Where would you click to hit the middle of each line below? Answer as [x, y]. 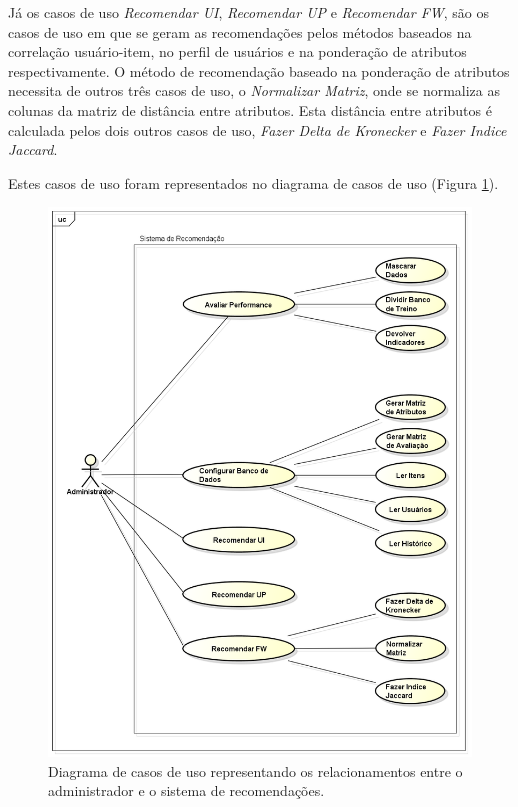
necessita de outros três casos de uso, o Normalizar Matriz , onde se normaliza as [254, 90]
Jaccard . [33, 149]
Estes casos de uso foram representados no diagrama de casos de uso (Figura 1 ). [253, 182]
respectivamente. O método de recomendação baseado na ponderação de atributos [259, 70]
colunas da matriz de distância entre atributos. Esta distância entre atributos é [250, 109]
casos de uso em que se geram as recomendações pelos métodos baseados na [240, 31]
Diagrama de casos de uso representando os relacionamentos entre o [255, 770]
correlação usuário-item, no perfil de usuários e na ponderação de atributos [237, 51]
